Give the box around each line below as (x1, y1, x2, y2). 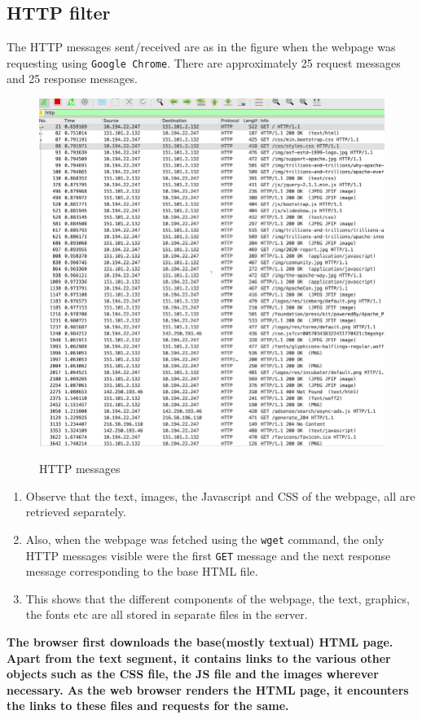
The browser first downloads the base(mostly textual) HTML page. (7, 634, 393, 650)
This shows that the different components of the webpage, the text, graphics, (25, 590, 410, 607)
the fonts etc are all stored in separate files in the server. (25, 606, 308, 623)
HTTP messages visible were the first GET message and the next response (25, 546, 391, 563)
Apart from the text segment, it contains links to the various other (7, 649, 391, 666)
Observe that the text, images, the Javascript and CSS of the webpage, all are (25, 487, 415, 504)
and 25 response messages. (7, 70, 138, 87)
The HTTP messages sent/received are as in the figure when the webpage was (7, 38, 396, 55)
